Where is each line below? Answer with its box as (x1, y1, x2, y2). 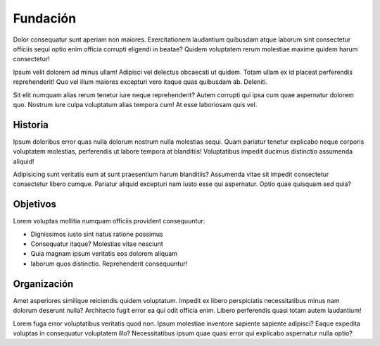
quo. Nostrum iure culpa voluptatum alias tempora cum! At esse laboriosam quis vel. (13, 100, 258, 109)
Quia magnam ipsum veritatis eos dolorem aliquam (30, 249, 178, 258)
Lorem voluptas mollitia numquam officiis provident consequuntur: (13, 217, 205, 225)
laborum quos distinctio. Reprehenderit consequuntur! (30, 259, 188, 268)
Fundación (13, 11, 77, 26)
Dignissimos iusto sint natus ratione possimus (30, 230, 163, 238)
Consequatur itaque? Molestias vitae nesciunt (30, 240, 163, 248)
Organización (13, 278, 74, 290)
